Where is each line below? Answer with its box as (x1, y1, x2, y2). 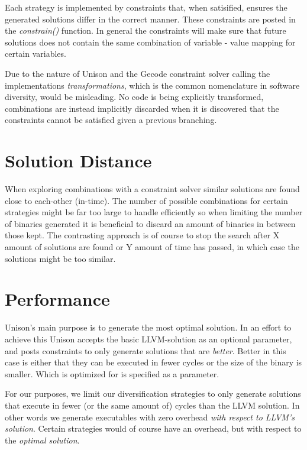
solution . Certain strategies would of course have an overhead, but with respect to (5, 422, 302, 435)
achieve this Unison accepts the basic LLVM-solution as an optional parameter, (5, 332, 292, 345)
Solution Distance (5, 148, 152, 173)
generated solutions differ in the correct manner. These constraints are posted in (5, 12, 296, 25)
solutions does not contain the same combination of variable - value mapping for (5, 35, 296, 48)
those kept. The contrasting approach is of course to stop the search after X (5, 229, 280, 241)
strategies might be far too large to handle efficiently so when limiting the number (5, 206, 303, 218)
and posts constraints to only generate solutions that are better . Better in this (5, 344, 286, 357)
